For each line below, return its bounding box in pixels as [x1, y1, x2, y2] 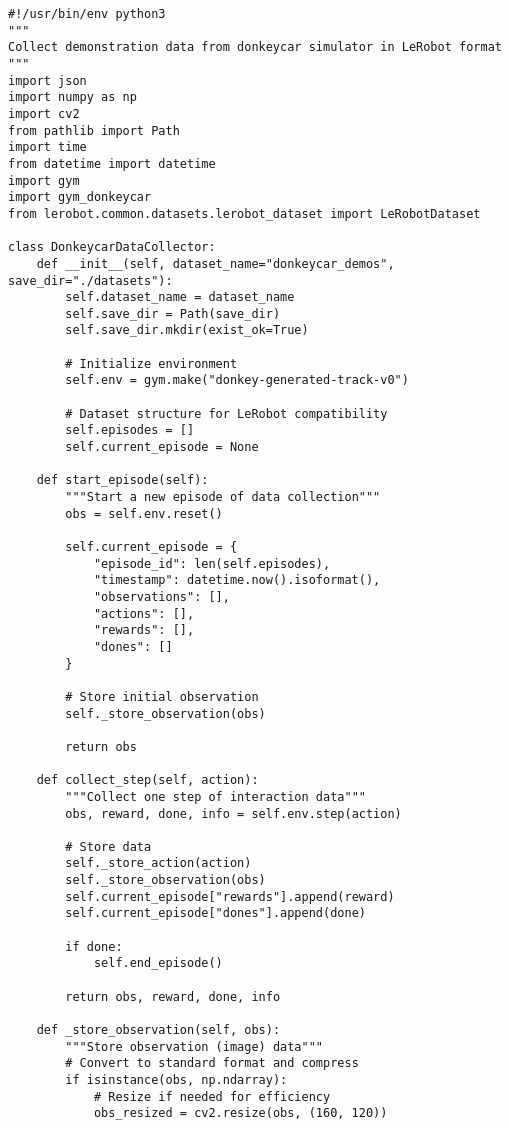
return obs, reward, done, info [65, 989, 281, 1004]
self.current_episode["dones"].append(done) [65, 906, 366, 921]
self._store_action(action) [65, 856, 252, 871]
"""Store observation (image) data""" [65, 1039, 323, 1054]
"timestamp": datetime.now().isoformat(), [93, 573, 381, 588]
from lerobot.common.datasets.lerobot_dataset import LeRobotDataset [8, 206, 481, 221]
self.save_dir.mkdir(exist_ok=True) [65, 323, 309, 338]
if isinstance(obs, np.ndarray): [65, 1073, 288, 1087]
